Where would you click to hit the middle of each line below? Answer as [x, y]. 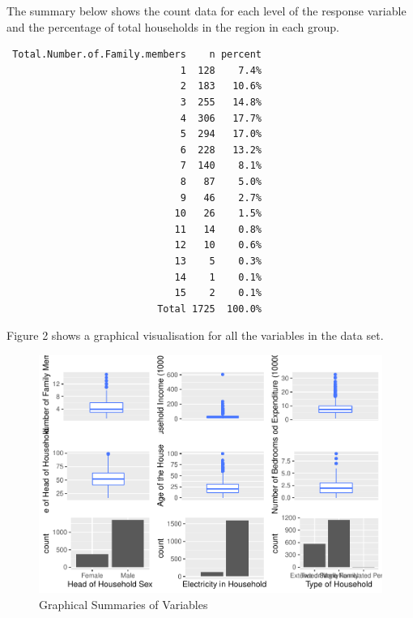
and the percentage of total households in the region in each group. [173, 26]
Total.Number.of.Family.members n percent [137, 55]
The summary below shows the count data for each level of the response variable [206, 11]
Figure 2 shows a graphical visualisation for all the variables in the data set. [195, 335]
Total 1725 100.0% [209, 309]
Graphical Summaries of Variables [123, 604]
